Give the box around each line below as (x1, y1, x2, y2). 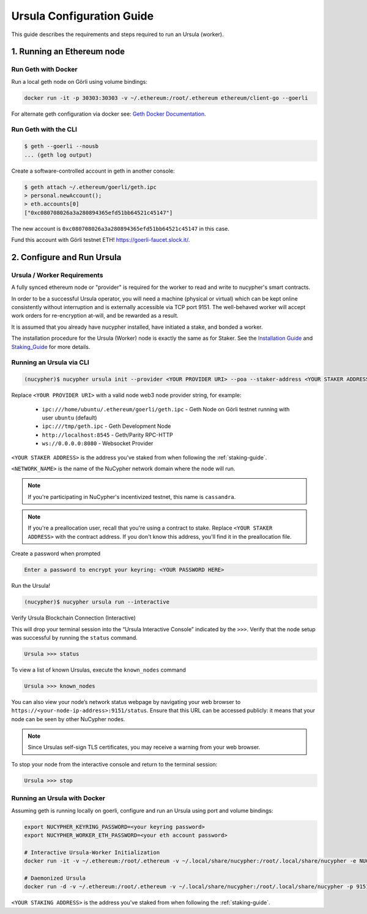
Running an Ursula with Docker (11, 794, 105, 803)
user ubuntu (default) (42, 414, 97, 421)
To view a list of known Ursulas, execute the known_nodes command (11, 666, 186, 673)
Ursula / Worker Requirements (11, 271, 103, 279)
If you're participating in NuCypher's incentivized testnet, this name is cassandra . (28, 493, 236, 500)
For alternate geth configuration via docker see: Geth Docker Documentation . (11, 110, 206, 118)
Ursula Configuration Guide (11, 9, 154, 23)
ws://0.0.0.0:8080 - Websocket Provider (42, 440, 154, 447)
